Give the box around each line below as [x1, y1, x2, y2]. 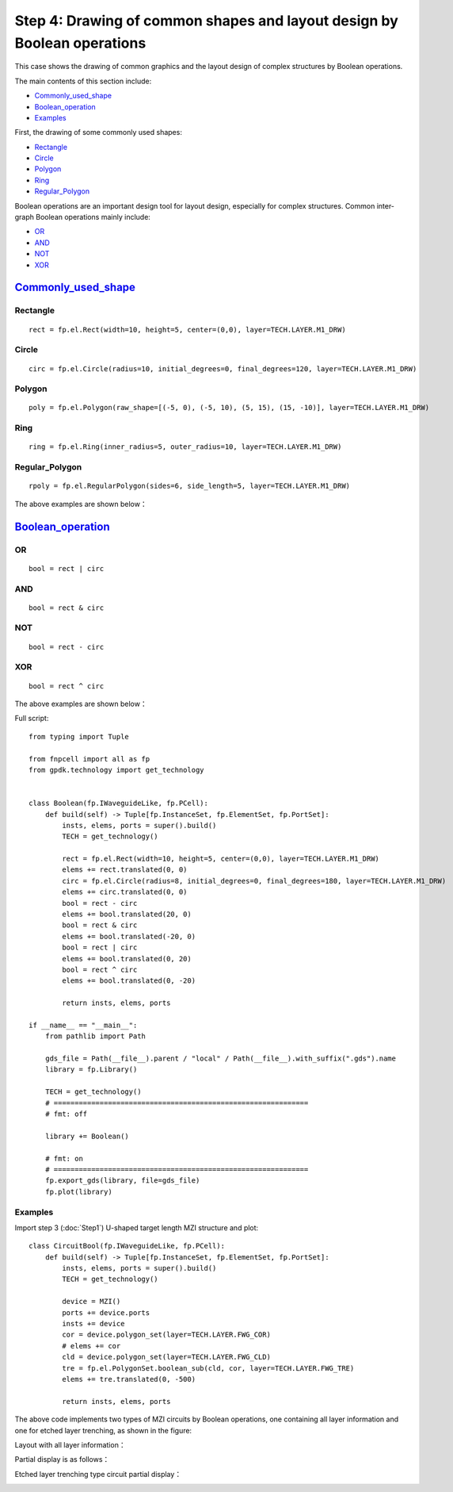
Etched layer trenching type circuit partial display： [14, 1469, 182, 1479]
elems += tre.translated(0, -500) [62, 1375, 196, 1383]
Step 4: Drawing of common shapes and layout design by [14, 12, 399, 29]
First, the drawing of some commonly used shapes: [14, 128, 182, 137]
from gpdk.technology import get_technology [29, 765, 205, 774]
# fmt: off [44, 1110, 88, 1118]
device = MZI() [62, 1297, 121, 1306]
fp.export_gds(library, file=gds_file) [44, 1176, 200, 1185]
